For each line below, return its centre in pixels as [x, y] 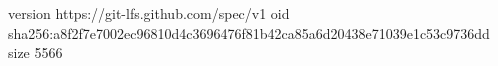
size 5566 [35, 52]
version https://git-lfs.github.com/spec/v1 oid [149, 13]
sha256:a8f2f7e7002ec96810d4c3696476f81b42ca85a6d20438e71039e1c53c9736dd [249, 32]
